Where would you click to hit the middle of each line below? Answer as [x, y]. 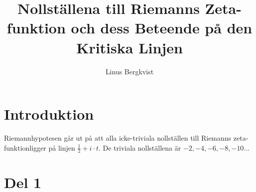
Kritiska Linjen [129, 47]
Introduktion [49, 114]
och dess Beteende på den [162, 28]
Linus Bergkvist [129, 71]
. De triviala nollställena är [140, 147]
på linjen [62, 147]
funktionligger [25, 147]
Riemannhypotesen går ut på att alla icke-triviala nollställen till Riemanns [118, 138]
